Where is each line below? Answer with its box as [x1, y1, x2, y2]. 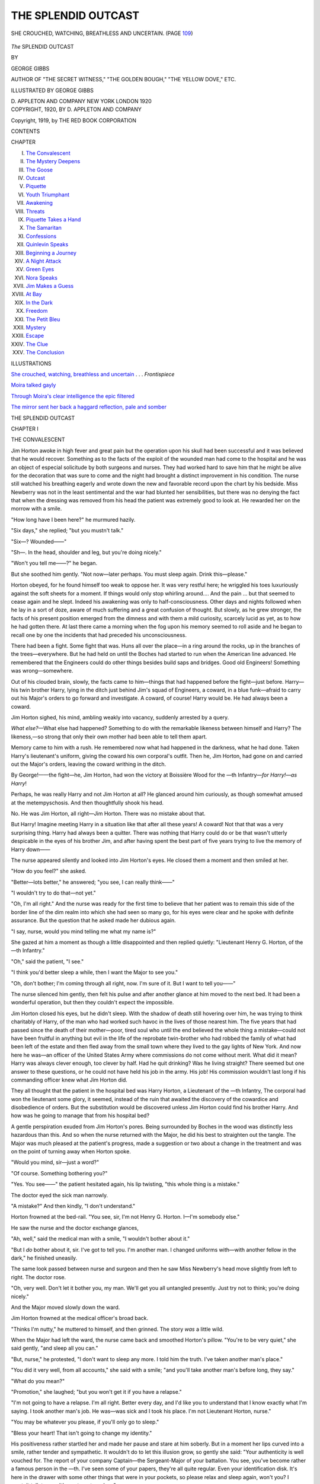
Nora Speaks [25, 274, 57, 281]
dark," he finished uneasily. [11, 1254, 78, 1261]
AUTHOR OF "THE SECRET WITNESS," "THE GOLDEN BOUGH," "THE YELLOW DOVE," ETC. [11, 76, 236, 83]
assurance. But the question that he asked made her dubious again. [11, 917, 176, 924]
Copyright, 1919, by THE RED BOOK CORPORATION [11, 116, 136, 124]
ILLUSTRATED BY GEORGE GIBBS [11, 87, 94, 94]
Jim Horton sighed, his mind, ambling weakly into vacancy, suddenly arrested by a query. [11, 714, 229, 721]
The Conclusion [25, 349, 65, 356]
